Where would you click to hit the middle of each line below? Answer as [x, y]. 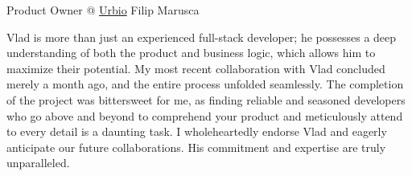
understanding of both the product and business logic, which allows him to [191, 53]
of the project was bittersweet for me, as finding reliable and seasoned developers [206, 99]
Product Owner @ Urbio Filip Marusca [103, 10]
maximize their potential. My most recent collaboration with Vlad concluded [196, 68]
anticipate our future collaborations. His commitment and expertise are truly [196, 147]
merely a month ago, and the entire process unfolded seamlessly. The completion [205, 84]
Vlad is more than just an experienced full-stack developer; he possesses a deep [202, 37]
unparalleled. [38, 163]
